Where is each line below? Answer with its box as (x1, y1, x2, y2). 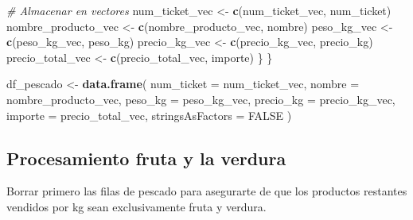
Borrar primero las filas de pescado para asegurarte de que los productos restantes (6, 183, 407, 199)
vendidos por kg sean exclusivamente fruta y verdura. (6, 198, 267, 214)
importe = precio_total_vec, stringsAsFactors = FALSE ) (6, 106, 292, 123)
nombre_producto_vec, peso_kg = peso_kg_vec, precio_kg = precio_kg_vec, (6, 91, 395, 107)
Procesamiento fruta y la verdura (6, 145, 286, 170)
